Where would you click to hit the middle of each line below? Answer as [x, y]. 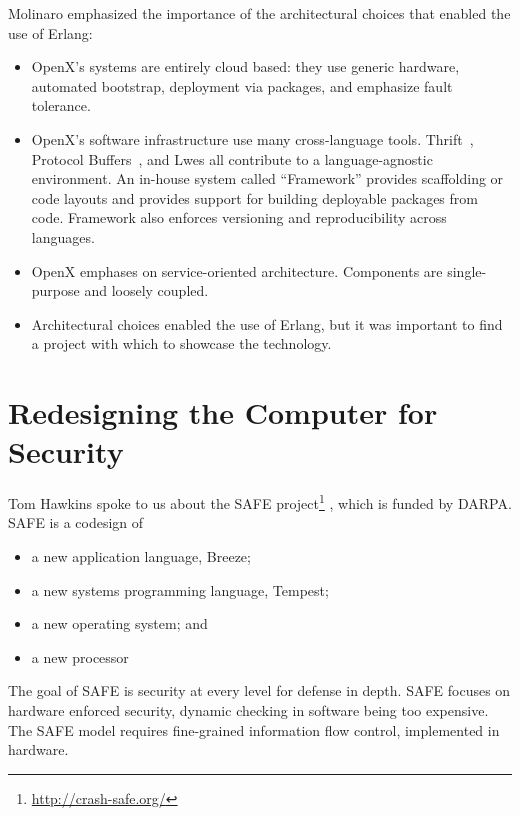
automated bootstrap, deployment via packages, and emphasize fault [242, 85]
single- [467, 270]
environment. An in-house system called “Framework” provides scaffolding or [267, 178]
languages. [63, 236]
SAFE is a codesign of [76, 522]
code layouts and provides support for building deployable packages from [254, 197]
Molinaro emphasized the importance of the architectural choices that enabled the [259, 13]
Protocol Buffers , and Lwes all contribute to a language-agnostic [232, 158]
